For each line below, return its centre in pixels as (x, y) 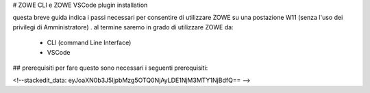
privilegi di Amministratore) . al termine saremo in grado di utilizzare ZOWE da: (123, 27)
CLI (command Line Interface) (89, 43)
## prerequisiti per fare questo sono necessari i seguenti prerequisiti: (110, 68)
